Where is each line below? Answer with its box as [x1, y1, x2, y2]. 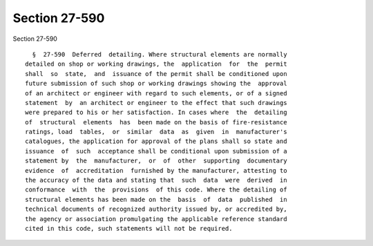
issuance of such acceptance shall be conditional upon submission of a [25, 147, 287, 155]
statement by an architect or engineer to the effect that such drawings [25, 99, 287, 106]
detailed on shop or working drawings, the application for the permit [25, 60, 287, 68]
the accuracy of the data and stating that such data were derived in [25, 176, 287, 184]
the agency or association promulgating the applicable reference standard [25, 215, 287, 223]
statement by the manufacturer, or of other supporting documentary [25, 157, 287, 165]
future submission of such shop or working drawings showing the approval [25, 79, 287, 88]
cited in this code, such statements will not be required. [25, 225, 233, 232]
